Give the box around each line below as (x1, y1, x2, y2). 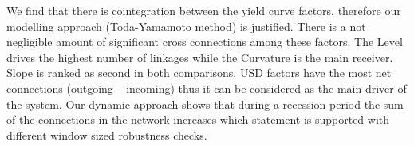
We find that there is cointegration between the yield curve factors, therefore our (6, 2, 401, 18)
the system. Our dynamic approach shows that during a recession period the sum (6, 95, 404, 112)
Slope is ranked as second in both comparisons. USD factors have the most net (6, 64, 392, 81)
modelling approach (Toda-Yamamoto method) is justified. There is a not (6, 17, 366, 34)
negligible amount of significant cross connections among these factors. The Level (6, 33, 403, 50)
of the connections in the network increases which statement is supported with (6, 111, 390, 128)
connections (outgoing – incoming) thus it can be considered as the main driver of (6, 79, 407, 96)
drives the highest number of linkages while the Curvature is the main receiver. (6, 48, 393, 65)
